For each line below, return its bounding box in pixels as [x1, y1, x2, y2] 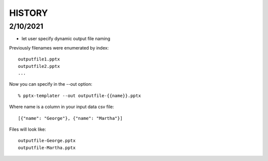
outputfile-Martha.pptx [18, 145, 76, 151]
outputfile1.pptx [18, 56, 60, 62]
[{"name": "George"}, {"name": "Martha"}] [18, 115, 123, 121]
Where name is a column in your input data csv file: [9, 104, 114, 110]
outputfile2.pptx [18, 63, 60, 69]
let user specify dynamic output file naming [21, 36, 111, 42]
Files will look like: [9, 126, 47, 132]
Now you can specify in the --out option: [9, 81, 93, 87]
